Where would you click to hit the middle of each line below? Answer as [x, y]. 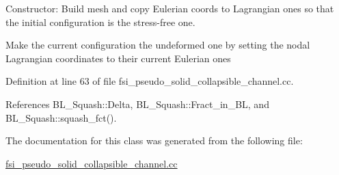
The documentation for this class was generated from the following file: [154, 140]
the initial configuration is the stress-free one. [100, 22]
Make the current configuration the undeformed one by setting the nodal [158, 45]
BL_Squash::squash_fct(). [61, 117]
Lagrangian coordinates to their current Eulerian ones [118, 58]
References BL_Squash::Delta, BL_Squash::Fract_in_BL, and [137, 104]
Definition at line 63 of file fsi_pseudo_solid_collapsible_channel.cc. [150, 81]
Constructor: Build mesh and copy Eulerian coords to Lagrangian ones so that [170, 8]
